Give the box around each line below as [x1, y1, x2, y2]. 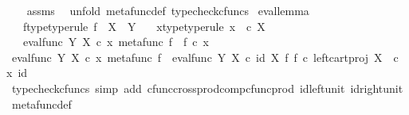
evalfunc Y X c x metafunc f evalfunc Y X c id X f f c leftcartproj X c [11, 48, 399, 65]
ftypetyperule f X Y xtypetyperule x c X [22, 17, 265, 34]
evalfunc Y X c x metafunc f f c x [22, 33, 209, 50]
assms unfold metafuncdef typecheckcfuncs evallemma [26, 2, 309, 18]
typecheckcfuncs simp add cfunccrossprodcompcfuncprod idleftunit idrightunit [11, 79, 403, 96]
